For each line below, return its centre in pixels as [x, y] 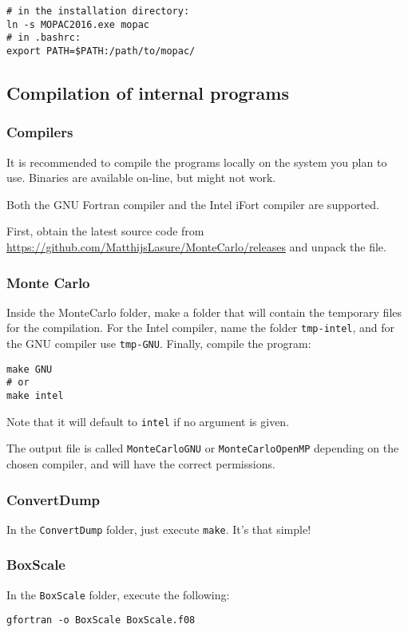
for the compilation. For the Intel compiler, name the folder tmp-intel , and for [201, 328]
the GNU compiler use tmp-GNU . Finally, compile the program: [159, 344]
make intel [35, 396]
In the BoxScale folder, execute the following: [118, 594]
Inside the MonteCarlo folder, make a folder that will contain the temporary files [204, 312]
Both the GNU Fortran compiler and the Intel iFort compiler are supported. [193, 204]
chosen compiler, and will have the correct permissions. [141, 464]
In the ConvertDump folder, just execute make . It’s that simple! [159, 529]
